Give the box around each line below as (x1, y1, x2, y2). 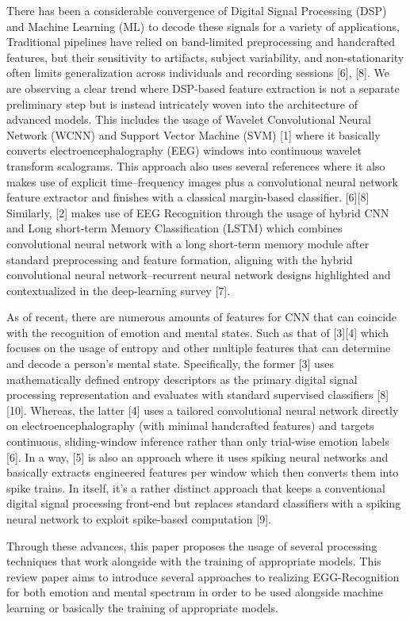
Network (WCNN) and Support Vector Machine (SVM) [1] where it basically (6, 126, 381, 143)
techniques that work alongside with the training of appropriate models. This (6, 553, 381, 569)
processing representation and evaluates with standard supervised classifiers (6, 386, 374, 403)
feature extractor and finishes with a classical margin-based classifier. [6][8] (6, 189, 370, 205)
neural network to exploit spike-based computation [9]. (6, 511, 271, 527)
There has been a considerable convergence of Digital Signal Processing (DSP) (6, 2, 387, 18)
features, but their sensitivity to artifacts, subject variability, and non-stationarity (6, 48, 404, 65)
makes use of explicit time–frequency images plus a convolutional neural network (6, 173, 398, 190)
